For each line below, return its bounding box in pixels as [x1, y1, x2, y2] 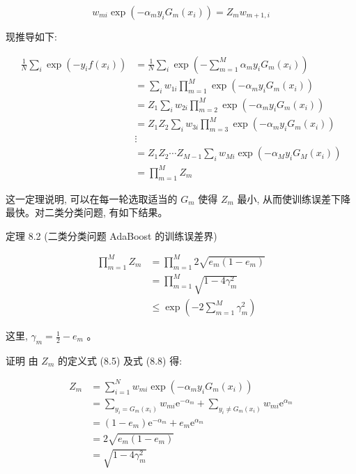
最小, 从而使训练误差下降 [237, 191, 351, 206]
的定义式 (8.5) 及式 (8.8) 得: [57, 353, 183, 367]
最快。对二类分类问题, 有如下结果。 [6, 205, 168, 220]
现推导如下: [6, 29, 57, 43]
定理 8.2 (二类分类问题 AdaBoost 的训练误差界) [6, 228, 217, 243]
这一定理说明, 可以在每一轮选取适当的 [6, 191, 178, 206]
